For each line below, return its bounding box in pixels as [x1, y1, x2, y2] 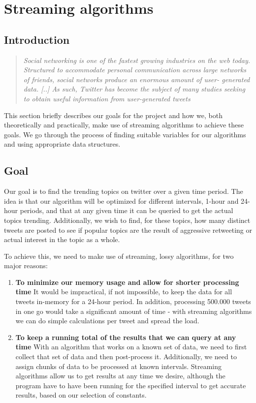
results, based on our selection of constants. [15, 390, 147, 400]
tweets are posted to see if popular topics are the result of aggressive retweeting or [4, 224, 252, 235]
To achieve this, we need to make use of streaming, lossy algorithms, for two [4, 250, 234, 261]
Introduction [4, 31, 70, 47]
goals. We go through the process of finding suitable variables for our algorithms [4, 129, 246, 139]
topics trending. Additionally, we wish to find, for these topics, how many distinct [4, 215, 251, 225]
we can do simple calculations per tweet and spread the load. [15, 315, 199, 326]
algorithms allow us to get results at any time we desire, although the [15, 371, 225, 381]
